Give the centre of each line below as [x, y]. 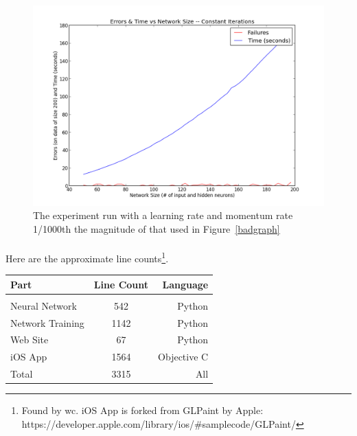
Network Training [47, 322]
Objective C [183, 357]
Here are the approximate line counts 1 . [87, 257]
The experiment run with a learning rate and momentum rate [163, 215]
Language [185, 284]
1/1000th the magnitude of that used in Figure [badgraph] [157, 228]
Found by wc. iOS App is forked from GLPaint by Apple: [142, 410]
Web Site [30, 340]
